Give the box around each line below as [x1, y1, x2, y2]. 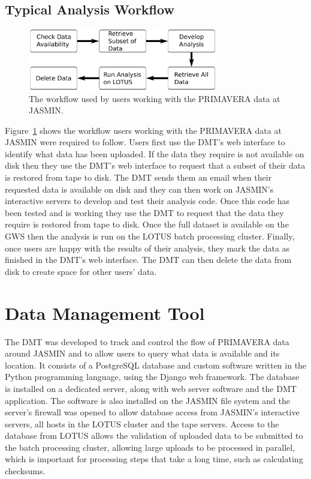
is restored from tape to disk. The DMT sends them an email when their [5, 171, 272, 184]
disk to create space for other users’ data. [5, 265, 157, 277]
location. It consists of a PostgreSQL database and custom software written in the [5, 358, 307, 371]
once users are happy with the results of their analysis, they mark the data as [5, 241, 290, 254]
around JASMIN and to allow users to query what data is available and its [5, 347, 280, 360]
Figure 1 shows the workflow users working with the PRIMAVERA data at [5, 124, 282, 136]
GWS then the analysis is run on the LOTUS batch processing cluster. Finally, [5, 230, 295, 243]
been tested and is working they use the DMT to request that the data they [5, 206, 284, 218]
